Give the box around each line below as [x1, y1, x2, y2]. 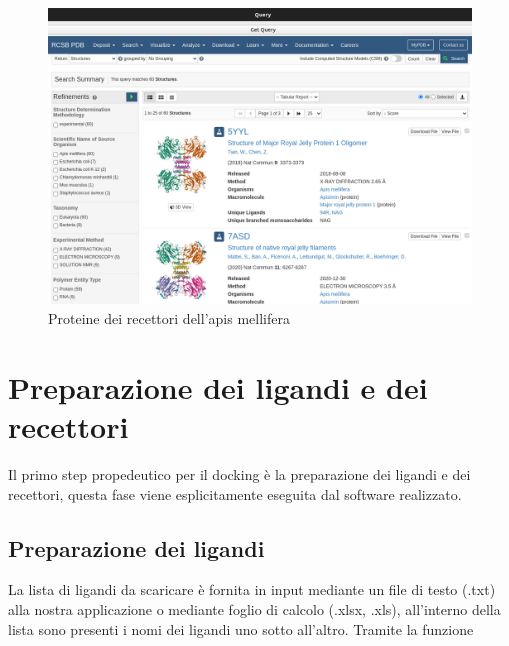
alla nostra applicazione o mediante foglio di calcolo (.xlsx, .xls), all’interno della [8, 598, 501, 619]
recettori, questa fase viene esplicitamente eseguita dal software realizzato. [8, 483, 462, 504]
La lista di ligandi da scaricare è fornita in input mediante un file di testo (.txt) [8, 579, 496, 600]
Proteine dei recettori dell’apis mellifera [48, 308, 290, 329]
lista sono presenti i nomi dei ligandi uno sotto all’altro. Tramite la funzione [8, 618, 474, 639]
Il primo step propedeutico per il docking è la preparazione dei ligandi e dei [8, 463, 471, 484]
